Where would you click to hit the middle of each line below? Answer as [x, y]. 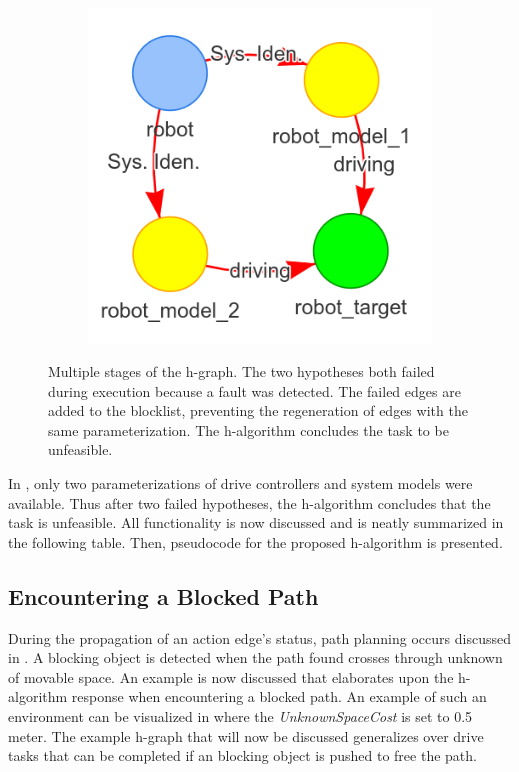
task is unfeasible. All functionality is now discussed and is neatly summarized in [256, 522]
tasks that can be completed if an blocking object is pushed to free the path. [242, 755]
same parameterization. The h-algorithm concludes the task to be [248, 429]
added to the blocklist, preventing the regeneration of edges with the [258, 410]
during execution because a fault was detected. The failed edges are [254, 390]
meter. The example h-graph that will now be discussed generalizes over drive [246, 735]
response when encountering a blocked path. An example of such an [279, 696]
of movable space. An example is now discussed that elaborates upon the [231, 676]
